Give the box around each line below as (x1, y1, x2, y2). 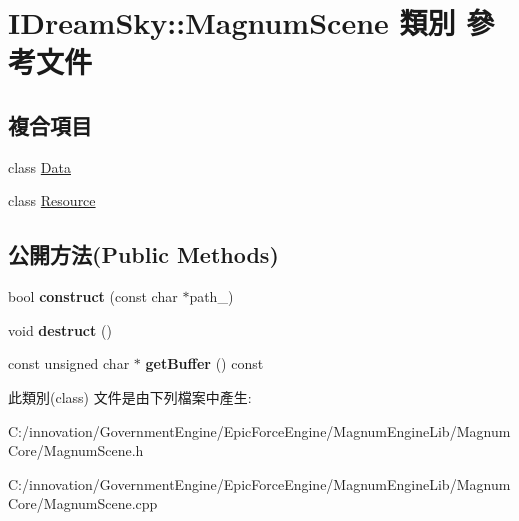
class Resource (8, 190, 96, 211)
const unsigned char (8, 353, 130, 374)
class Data (8, 156, 71, 177)
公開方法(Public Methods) (8, 239, 279, 270)
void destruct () (8, 319, 112, 340)
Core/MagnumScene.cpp (8, 493, 158, 514)
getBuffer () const (145, 353, 264, 374)
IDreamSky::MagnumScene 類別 (8, 2, 456, 43)
